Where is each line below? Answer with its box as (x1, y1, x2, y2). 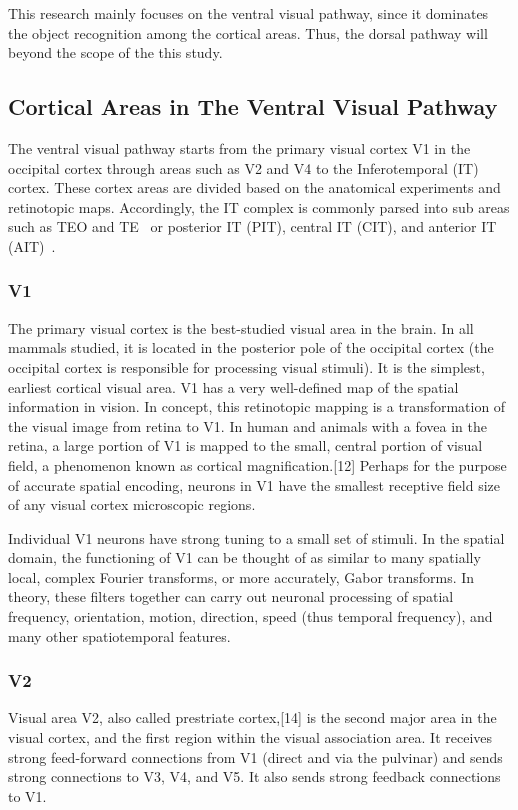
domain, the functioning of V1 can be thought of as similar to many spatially (8, 547, 481, 568)
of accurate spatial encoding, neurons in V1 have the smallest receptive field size (8, 474, 501, 495)
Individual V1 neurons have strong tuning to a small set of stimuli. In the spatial (8, 527, 505, 548)
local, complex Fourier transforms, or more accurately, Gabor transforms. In (8, 566, 475, 587)
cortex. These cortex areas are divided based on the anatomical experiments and (8, 177, 501, 198)
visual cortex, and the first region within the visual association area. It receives (8, 727, 493, 748)
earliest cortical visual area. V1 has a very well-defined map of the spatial (8, 376, 459, 397)
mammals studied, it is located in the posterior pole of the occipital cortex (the (8, 337, 494, 358)
